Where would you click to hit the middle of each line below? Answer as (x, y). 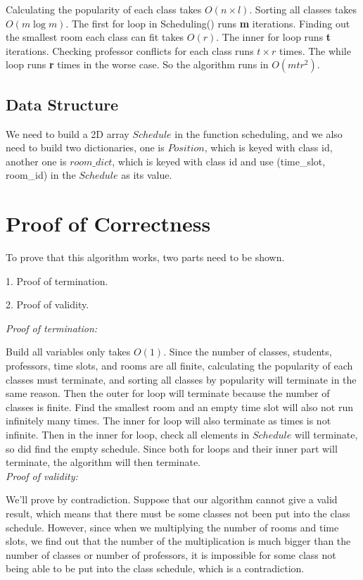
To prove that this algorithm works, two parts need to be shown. (145, 257)
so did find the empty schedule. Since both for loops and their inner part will (172, 448)
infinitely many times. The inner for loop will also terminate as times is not (168, 421)
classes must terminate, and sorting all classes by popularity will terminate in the (181, 379)
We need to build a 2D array (68, 133)
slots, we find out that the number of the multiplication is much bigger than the (178, 541)
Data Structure (62, 104)
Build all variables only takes (68, 352)
